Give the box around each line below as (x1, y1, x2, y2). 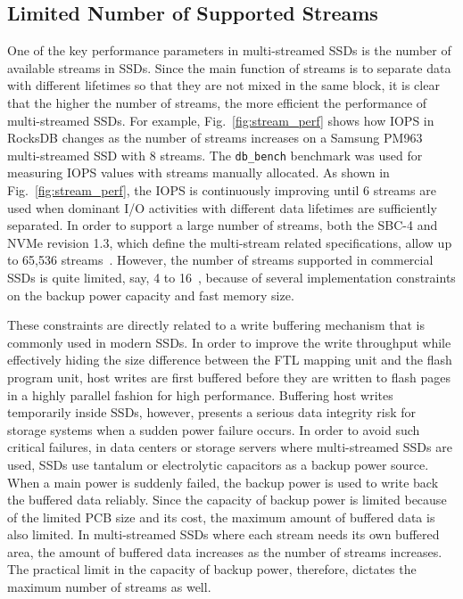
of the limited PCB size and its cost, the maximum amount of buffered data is (7, 507, 435, 526)
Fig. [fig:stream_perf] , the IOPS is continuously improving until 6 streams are (7, 181, 436, 200)
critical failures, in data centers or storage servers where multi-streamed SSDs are (7, 438, 452, 456)
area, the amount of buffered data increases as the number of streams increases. (7, 542, 442, 561)
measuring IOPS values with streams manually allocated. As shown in (7, 163, 390, 182)
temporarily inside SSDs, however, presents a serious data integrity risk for (7, 403, 416, 422)
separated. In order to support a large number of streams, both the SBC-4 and (7, 216, 438, 234)
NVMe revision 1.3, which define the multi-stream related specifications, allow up (7, 233, 452, 251)
